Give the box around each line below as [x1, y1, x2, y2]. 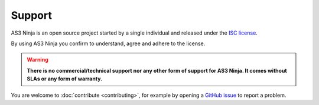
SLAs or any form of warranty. [27, 75, 103, 82]
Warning [27, 56, 48, 63]
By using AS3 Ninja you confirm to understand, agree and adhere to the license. [11, 40, 206, 47]
